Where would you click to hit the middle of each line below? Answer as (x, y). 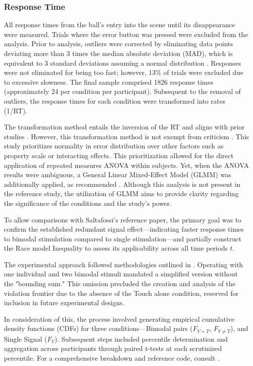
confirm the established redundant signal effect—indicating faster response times (124, 229)
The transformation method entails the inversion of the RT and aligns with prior (124, 127)
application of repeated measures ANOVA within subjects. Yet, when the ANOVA (126, 165)
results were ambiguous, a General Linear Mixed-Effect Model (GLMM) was (118, 174)
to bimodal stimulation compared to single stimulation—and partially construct (123, 238)
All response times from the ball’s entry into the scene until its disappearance (120, 25)
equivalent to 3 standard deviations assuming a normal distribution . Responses (123, 63)
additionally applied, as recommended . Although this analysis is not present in (122, 184)
